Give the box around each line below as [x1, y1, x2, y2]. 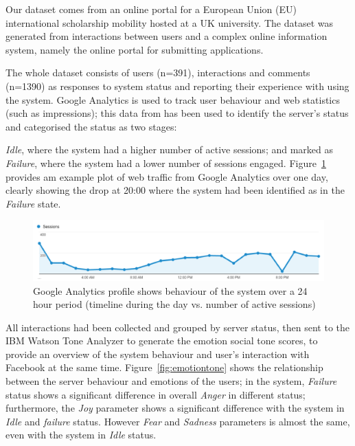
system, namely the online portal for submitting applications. [5, 42, 264, 56]
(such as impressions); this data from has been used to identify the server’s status [5, 106, 349, 120]
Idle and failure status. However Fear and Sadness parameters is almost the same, [5, 414, 350, 428]
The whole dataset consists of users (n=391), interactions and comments [5, 65, 310, 80]
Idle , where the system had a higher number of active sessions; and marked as [5, 142, 333, 157]
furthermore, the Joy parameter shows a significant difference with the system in [5, 401, 345, 415]
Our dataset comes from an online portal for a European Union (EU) [5, 2, 297, 16]
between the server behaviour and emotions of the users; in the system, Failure [5, 374, 337, 388]
